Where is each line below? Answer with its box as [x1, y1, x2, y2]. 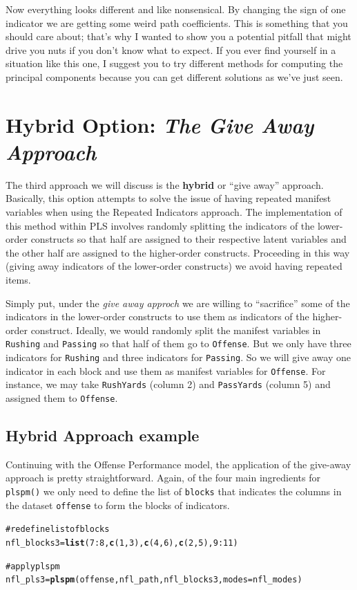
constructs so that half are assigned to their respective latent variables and [30, 232, 347, 246]
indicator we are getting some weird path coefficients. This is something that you [6, 15, 348, 30]
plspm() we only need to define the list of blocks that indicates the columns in [6, 484, 342, 499]
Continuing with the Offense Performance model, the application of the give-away [6, 457, 351, 471]
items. [6, 273, 31, 287]
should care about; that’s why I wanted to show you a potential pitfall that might [6, 29, 351, 44]
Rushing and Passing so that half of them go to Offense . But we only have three [6, 336, 351, 351]
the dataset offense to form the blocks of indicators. [6, 497, 230, 512]
